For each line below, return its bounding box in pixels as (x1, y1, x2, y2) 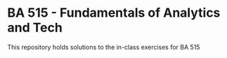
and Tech (7, 20, 63, 36)
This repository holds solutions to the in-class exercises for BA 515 (7, 43, 200, 51)
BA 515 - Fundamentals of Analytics (7, 5, 221, 21)
